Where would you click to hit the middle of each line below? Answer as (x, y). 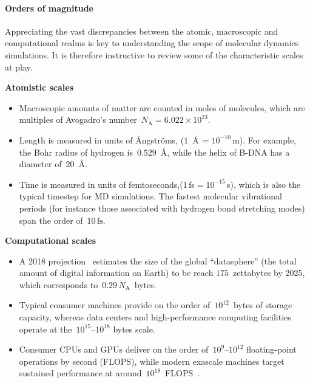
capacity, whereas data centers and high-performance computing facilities (155, 317)
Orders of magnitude (49, 8)
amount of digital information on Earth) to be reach (116, 273)
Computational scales (50, 240)
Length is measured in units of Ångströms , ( (102, 140)
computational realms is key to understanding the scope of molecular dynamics (152, 43)
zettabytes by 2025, (269, 273)
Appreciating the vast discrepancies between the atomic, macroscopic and (142, 31)
